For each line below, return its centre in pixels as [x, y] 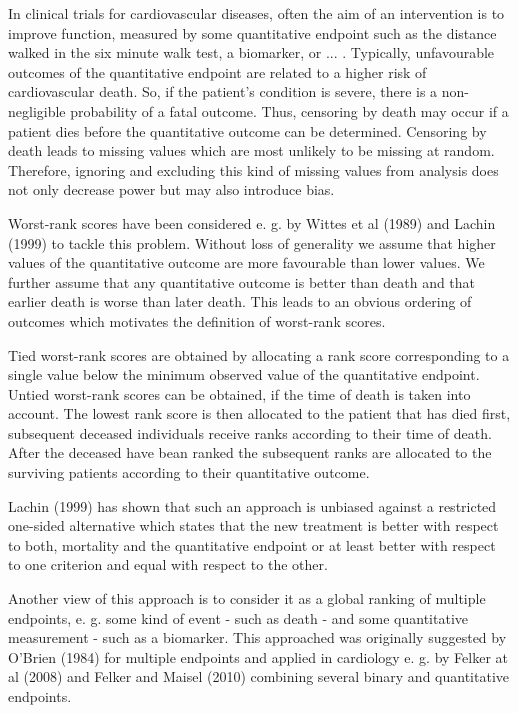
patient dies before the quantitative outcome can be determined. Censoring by [247, 130]
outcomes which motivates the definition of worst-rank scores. [197, 320]
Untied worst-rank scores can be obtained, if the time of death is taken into [239, 393]
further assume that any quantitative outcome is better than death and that [242, 281]
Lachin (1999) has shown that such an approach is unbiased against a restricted [252, 505]
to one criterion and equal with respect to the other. [168, 564]
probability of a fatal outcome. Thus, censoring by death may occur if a [289, 110]
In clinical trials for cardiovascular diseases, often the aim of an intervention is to [256, 13]
